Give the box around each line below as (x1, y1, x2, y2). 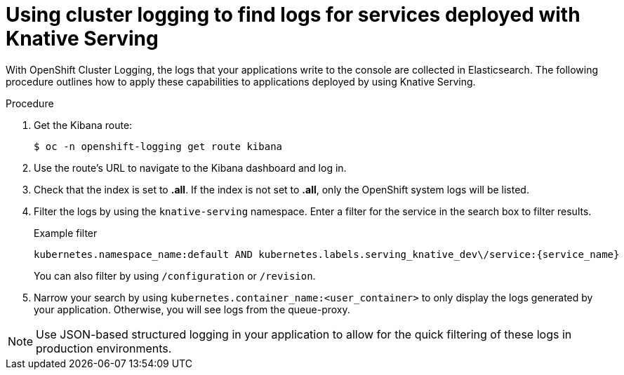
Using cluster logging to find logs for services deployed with (6, 3, 580, 27)
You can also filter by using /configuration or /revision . (34, 269, 316, 282)
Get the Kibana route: (34, 118, 133, 131)
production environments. (36, 341, 172, 355)
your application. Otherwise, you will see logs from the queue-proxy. (34, 303, 350, 315)
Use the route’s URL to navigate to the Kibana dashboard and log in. (34, 161, 347, 174)
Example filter (34, 226, 98, 239)
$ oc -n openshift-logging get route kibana (34, 140, 283, 152)
